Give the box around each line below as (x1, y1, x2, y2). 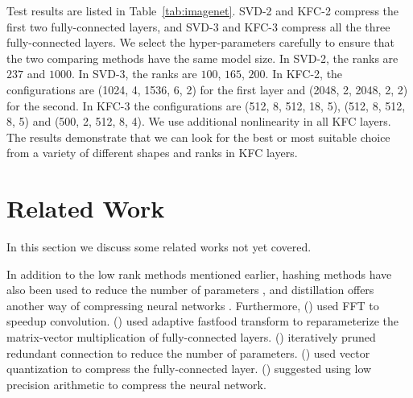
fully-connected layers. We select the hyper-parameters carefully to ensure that (6, 34, 394, 51)
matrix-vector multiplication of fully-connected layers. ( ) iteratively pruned (6, 329, 376, 346)
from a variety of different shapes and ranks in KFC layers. (6, 144, 298, 161)
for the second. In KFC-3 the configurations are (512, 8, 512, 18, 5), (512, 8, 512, (6, 97, 406, 114)
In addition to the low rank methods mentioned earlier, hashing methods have (6, 265, 392, 282)
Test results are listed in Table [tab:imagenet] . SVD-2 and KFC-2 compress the (6, 2, 399, 19)
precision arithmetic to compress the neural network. (6, 375, 266, 392)
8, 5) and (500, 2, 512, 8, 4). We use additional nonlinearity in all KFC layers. (6, 113, 391, 130)
